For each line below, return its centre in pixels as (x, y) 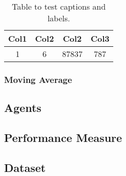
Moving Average (38, 79)
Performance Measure (63, 138)
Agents (23, 108)
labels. (59, 18)
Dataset (25, 167)
